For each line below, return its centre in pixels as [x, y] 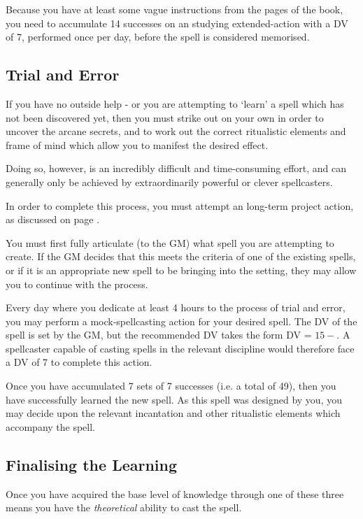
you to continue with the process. [77, 284]
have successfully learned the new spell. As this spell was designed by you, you [174, 399]
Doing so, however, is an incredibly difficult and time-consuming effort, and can [176, 168]
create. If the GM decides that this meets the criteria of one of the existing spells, [181, 256]
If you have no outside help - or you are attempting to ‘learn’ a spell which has [175, 103]
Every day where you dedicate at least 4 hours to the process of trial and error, [176, 307]
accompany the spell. [51, 426]
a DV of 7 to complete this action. [79, 362]
